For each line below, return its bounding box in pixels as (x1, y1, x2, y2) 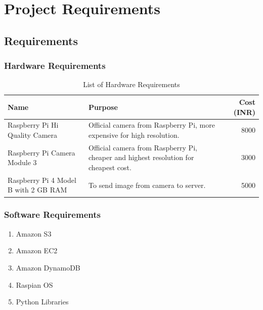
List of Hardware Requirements (83, 79, 180, 90)
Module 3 (8, 157, 37, 168)
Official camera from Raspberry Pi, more (89, 120, 215, 130)
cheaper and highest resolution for (89, 152, 194, 163)
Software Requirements (4, 208, 101, 221)
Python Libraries (16, 296, 69, 307)
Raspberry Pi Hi (8, 120, 59, 130)
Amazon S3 (16, 228, 52, 239)
